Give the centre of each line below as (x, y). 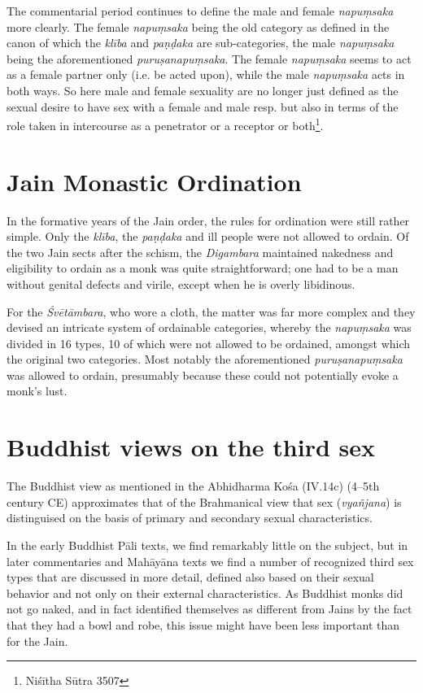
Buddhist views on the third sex (191, 447)
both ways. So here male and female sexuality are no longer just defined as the (203, 90)
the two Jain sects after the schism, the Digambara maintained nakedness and (200, 252)
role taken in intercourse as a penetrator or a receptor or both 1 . (165, 124)
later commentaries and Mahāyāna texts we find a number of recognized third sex (210, 561)
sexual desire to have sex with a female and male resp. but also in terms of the (203, 106)
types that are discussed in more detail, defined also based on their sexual (190, 577)
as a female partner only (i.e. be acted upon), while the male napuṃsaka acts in (206, 74)
